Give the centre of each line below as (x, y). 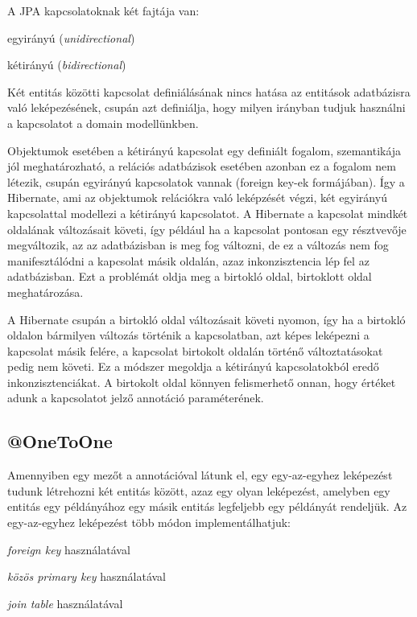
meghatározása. (45, 292)
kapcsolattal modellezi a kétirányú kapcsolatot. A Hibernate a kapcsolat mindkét (208, 213)
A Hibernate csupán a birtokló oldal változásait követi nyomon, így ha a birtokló (206, 319)
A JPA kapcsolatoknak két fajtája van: (103, 10)
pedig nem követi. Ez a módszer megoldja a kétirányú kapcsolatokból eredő (193, 366)
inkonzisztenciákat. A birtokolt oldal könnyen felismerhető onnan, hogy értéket (202, 382)
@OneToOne (60, 441)
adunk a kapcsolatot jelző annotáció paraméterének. (136, 398)
